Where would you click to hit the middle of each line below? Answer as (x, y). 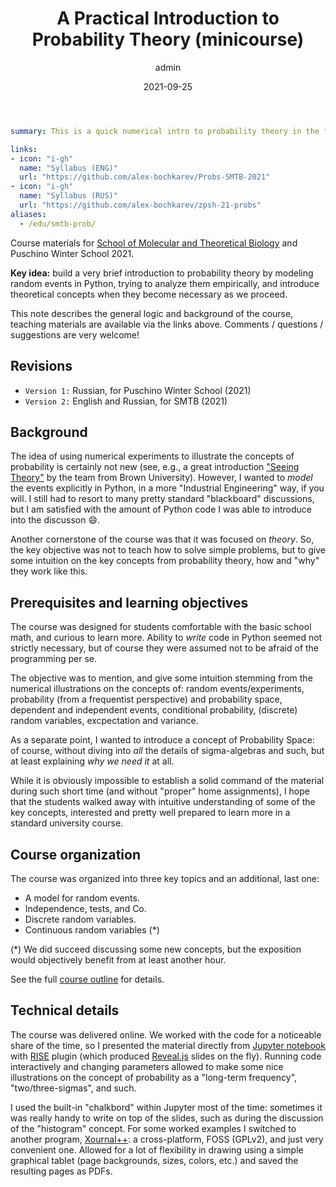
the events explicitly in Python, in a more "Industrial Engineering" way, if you (167, 488)
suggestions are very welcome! (75, 334)
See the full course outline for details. (87, 979)
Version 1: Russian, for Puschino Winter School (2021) (138, 390)
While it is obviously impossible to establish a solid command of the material (167, 781)
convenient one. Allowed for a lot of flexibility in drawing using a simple (157, 1149)
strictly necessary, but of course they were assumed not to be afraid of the (165, 648)
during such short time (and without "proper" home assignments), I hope (160, 791)
